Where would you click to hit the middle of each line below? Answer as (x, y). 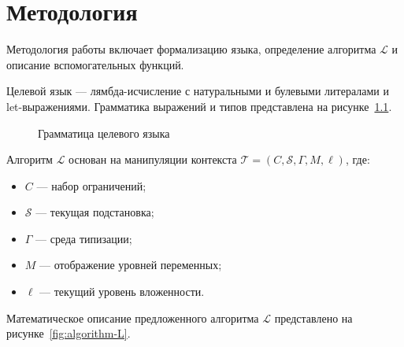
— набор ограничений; (91, 185)
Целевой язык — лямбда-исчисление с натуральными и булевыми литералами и (198, 91)
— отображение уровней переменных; (131, 265)
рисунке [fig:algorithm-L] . (69, 333)
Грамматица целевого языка (104, 133)
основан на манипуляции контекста (153, 159)
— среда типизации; (84, 238)
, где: (358, 159)
